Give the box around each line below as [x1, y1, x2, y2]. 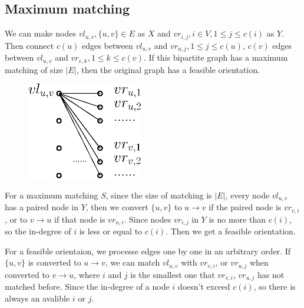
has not [257, 268, 285, 280]
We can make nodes [5, 27, 77, 39]
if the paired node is [209, 201, 282, 213]
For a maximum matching [5, 188, 98, 201]
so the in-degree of [5, 225, 71, 237]
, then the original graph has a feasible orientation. [76, 63, 260, 75]
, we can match [105, 256, 160, 269]
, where [74, 268, 100, 280]
